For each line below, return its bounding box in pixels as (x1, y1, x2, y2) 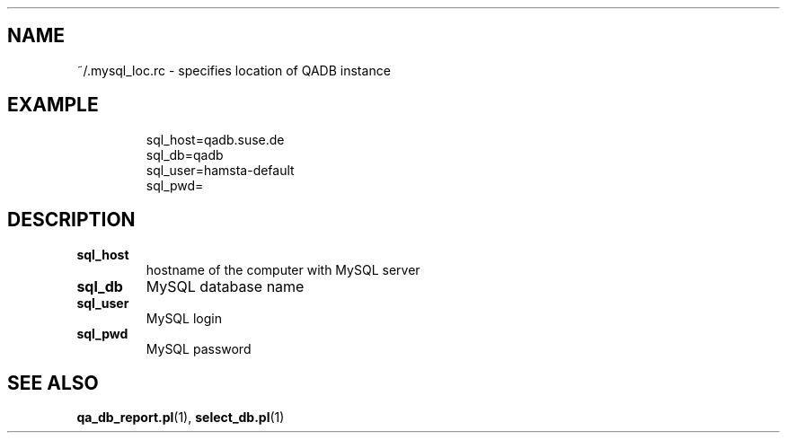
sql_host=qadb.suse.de (146, 131, 285, 147)
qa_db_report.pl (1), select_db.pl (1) (76, 409, 285, 426)
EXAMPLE (7, 93, 99, 117)
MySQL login (146, 310, 222, 326)
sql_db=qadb (146, 146, 224, 163)
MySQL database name (146, 277, 305, 295)
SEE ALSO (7, 371, 99, 394)
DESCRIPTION (7, 208, 136, 232)
